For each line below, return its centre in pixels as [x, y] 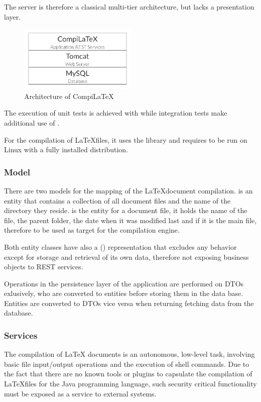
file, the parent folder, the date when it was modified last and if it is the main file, [130, 220]
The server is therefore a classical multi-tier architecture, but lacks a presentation [129, 7]
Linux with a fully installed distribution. [66, 149]
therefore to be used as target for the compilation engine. [92, 230]
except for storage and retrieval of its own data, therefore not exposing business [126, 257]
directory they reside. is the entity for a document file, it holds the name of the [126, 210]
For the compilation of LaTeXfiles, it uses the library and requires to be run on [126, 139]
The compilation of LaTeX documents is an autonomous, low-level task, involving [129, 354]
